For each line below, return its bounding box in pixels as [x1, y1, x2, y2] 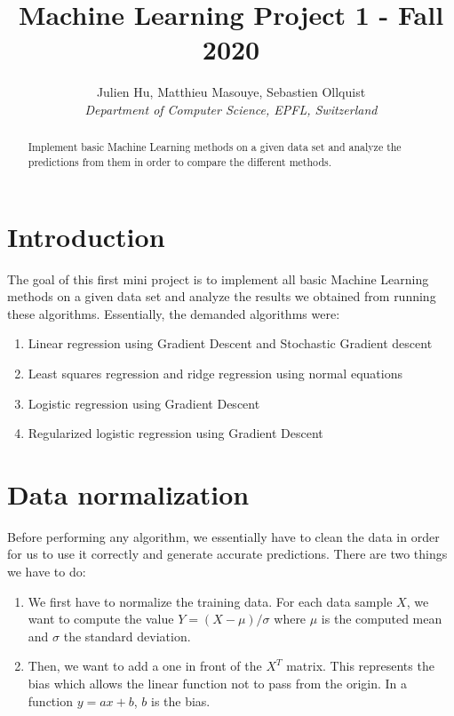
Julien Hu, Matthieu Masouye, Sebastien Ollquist [96, 83, 366, 101]
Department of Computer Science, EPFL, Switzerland [84, 99, 378, 118]
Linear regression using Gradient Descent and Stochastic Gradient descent [28, 334, 433, 353]
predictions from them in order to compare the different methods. [28, 154, 331, 169]
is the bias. [150, 691, 211, 710]
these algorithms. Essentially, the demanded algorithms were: [7, 304, 340, 322]
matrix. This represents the [286, 656, 434, 675]
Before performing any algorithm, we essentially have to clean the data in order [7, 527, 440, 545]
